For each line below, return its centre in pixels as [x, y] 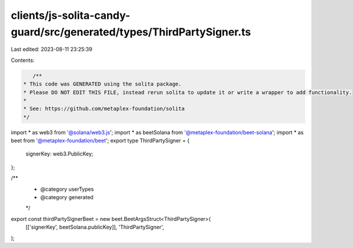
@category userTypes [67, 189]
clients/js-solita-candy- [71, 15]
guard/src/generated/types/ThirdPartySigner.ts [131, 32]
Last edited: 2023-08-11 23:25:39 [51, 49]
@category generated [67, 197]
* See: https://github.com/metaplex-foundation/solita [104, 109]
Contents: [23, 60]
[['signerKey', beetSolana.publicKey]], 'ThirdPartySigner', [95, 227]
